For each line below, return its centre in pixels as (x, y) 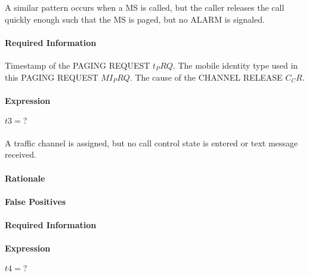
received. (21, 154)
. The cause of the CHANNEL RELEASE (206, 77)
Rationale (25, 178)
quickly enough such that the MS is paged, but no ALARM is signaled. (135, 19)
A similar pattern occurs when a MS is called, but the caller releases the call (145, 7)
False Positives (35, 201)
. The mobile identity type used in (235, 65)
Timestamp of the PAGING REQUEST (78, 65)
